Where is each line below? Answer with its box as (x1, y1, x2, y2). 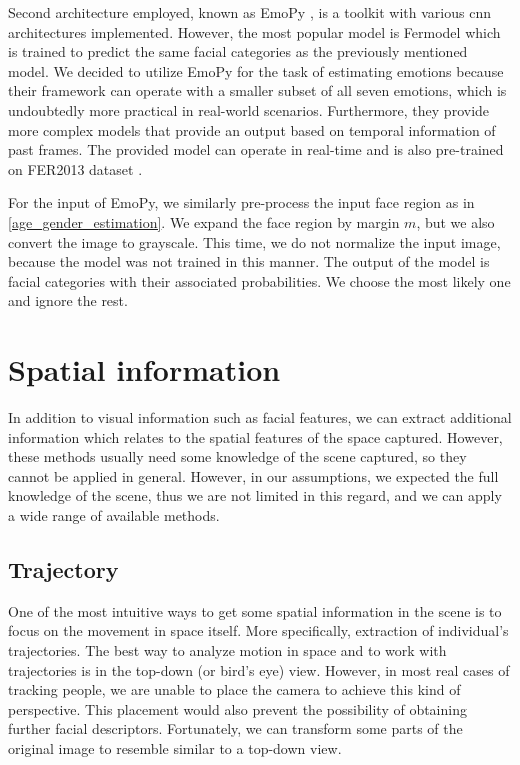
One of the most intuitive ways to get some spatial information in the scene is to (8, 600, 502, 621)
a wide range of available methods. (8, 505, 220, 525)
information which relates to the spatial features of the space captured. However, (8, 426, 503, 447)
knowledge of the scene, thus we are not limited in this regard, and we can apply (8, 485, 502, 506)
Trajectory (8, 553, 119, 584)
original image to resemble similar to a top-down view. (8, 737, 342, 758)
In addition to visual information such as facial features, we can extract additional (8, 407, 512, 428)
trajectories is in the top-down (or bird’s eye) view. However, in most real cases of (8, 659, 510, 680)
